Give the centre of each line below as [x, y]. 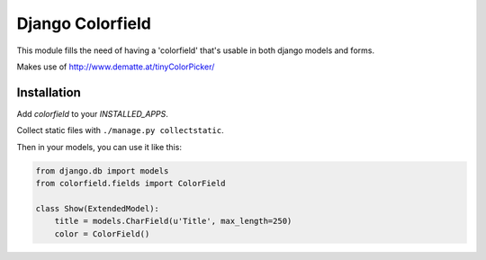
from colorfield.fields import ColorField [130, 183]
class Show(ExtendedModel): [97, 208]
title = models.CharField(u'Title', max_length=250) [173, 221]
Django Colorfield [84, 23]
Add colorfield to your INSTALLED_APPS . [92, 113]
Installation [49, 92]
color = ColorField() [102, 233]
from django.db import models [102, 170]
